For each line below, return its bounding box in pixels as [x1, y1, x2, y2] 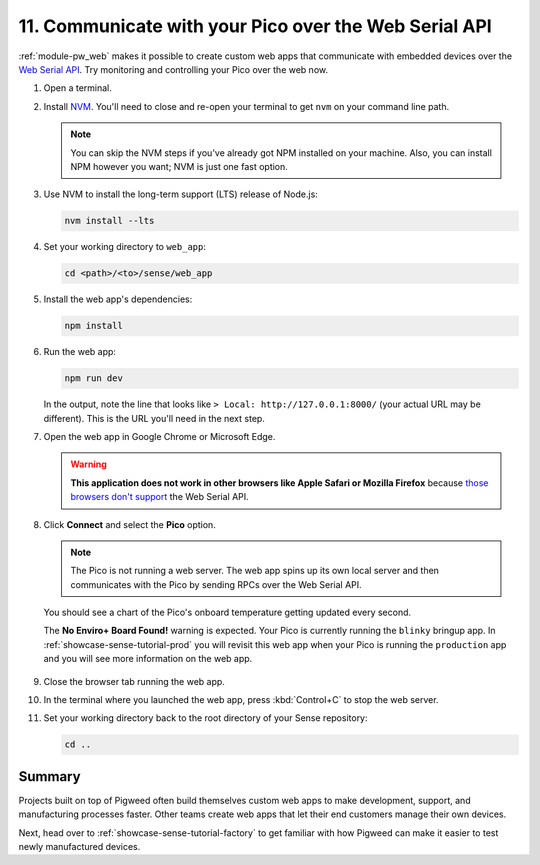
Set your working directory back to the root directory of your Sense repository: [43, 712, 369, 724]
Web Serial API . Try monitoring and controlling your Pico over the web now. [18, 63, 329, 75]
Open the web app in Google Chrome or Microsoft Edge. [43, 430, 276, 442]
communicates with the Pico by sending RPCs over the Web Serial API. [70, 578, 362, 590]
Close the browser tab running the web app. [43, 675, 225, 687]
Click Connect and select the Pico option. [43, 518, 217, 530]
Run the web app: [43, 346, 117, 358]
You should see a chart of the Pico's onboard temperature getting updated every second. [43, 606, 412, 619]
